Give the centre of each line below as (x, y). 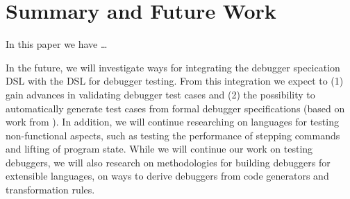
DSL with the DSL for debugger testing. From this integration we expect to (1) (175, 81)
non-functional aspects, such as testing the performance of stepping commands (173, 135)
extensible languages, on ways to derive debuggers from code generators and (167, 176)
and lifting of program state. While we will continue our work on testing (159, 149)
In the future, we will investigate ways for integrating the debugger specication (173, 67)
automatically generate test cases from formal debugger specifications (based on (175, 108)
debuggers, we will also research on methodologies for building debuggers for (168, 162)
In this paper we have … (57, 44)
